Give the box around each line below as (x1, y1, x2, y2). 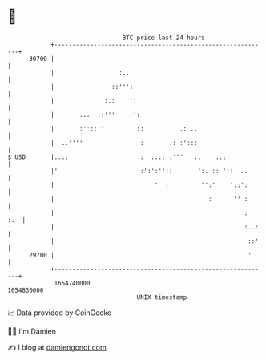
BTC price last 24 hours (122, 34, 205, 42)
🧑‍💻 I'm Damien (7, 326, 57, 336)
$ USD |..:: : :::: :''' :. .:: (7, 152, 227, 161)
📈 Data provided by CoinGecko (7, 308, 112, 318)
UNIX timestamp (136, 293, 187, 301)
